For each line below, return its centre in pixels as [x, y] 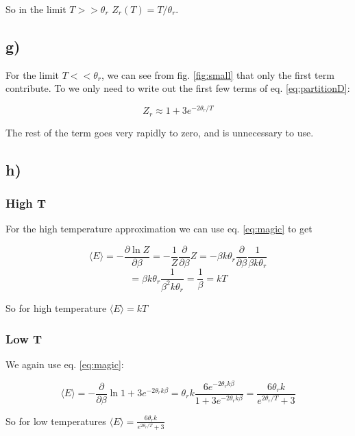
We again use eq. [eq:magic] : [65, 364]
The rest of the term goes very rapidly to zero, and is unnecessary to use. [160, 132]
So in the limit [36, 9]
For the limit [33, 74]
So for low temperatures [56, 421]
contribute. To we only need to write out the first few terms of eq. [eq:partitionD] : [178, 88]
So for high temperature [56, 308]
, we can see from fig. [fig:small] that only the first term [218, 74]
